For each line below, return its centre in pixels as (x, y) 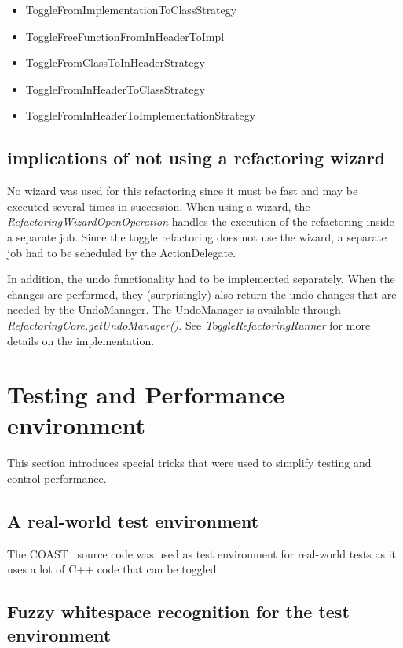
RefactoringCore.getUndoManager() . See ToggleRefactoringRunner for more (189, 324)
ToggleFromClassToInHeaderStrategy (115, 63)
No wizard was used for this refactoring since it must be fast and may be (183, 191)
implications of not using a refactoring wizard (196, 158)
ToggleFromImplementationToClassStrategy (131, 9)
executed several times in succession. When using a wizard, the (159, 206)
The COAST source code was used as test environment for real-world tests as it (202, 553)
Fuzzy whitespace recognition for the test (178, 611)
